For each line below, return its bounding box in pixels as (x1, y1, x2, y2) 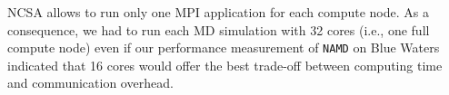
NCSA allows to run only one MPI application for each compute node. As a (7, 3, 429, 21)
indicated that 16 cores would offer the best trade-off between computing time (7, 55, 443, 74)
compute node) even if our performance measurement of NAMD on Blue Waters (7, 38, 440, 57)
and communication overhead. (7, 73, 174, 92)
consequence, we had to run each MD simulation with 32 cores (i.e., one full (7, 20, 430, 39)
